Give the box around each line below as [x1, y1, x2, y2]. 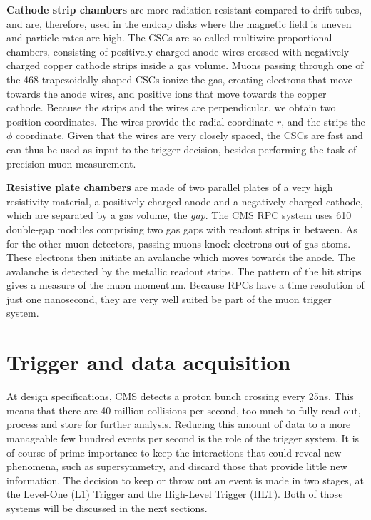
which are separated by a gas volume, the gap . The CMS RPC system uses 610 [6, 208, 352, 223]
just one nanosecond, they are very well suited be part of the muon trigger [6, 291, 332, 306]
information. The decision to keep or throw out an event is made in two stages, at [6, 472, 364, 487]
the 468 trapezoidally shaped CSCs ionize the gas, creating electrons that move [6, 71, 352, 86]
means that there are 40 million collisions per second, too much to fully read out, [6, 402, 361, 417]
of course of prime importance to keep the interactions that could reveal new [6, 444, 342, 459]
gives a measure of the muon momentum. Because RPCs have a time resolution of [6, 277, 365, 292]
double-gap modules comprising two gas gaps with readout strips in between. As [6, 221, 357, 236]
